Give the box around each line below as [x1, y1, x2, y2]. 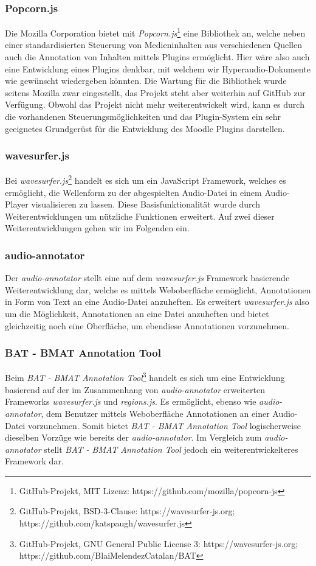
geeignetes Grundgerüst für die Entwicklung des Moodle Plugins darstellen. [5, 122, 285, 135]
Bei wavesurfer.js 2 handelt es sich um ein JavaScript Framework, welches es [5, 172, 286, 187]
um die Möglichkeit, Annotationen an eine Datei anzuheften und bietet [5, 307, 269, 320]
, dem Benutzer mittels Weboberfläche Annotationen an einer [41, 407, 270, 419]
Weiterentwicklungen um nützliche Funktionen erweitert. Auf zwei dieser [5, 209, 275, 222]
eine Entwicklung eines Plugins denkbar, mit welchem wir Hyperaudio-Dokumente [5, 62, 311, 75]
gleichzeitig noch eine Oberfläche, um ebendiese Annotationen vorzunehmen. [5, 319, 289, 332]
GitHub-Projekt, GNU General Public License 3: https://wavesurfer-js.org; [19, 537, 298, 550]
